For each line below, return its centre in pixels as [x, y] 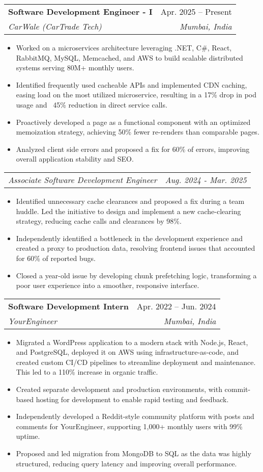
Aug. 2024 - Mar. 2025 [206, 179]
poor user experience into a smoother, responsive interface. [108, 285]
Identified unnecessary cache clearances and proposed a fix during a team [130, 201]
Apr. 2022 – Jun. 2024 [177, 306]
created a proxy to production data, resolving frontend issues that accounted [136, 248]
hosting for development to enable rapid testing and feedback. [132, 399]
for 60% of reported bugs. [56, 258]
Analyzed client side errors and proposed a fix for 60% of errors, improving [133, 149]
